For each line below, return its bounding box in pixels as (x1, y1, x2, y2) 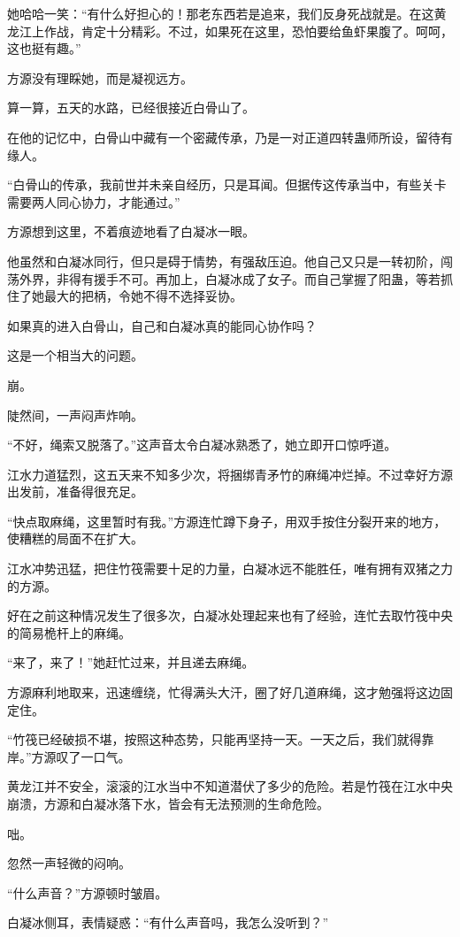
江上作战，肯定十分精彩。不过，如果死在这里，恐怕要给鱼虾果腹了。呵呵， (19, 21, 453, 40)
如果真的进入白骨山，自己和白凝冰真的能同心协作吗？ (7, 316, 317, 334)
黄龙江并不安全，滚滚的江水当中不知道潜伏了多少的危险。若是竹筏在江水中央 (7, 777, 453, 795)
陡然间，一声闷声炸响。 (7, 405, 143, 424)
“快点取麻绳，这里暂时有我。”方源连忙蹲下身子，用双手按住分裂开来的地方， (7, 511, 447, 530)
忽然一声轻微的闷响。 (7, 854, 131, 872)
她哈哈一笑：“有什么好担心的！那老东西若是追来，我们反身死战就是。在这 (7, 4, 434, 22)
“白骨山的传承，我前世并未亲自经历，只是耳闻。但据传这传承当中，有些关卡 (7, 175, 447, 194)
